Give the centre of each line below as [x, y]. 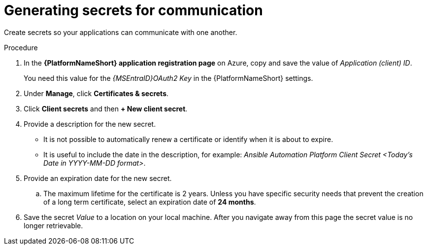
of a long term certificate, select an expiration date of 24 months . [150, 202]
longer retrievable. [53, 225]
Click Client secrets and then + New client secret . [106, 108]
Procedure [21, 47]
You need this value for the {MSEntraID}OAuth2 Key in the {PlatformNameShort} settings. [168, 78]
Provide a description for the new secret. [90, 124]
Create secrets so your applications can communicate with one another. [121, 32]
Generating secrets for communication [133, 10]
